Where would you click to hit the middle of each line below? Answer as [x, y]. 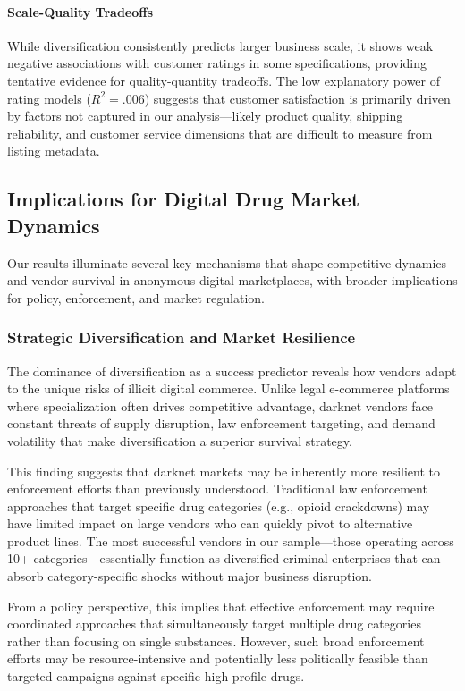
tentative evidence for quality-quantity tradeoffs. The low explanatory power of [224, 80]
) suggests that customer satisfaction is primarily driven [297, 98]
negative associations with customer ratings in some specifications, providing [217, 63]
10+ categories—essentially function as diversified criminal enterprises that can [224, 558]
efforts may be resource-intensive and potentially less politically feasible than [218, 658]
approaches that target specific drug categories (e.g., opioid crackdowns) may [219, 506]
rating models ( [49, 98]
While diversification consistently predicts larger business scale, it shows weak [220, 45]
